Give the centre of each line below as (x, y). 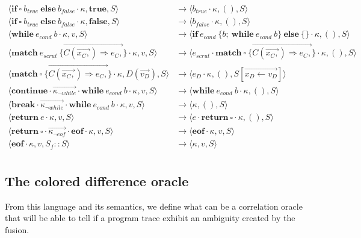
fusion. (17, 229)
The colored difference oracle (97, 180)
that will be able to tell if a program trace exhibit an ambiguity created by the (150, 218)
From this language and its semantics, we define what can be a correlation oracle (154, 206)
